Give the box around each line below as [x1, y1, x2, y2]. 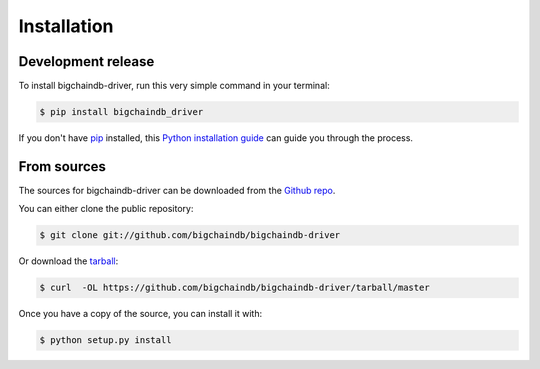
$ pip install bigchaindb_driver [39, 106, 204, 118]
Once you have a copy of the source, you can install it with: [18, 308, 263, 320]
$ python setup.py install [39, 335, 172, 346]
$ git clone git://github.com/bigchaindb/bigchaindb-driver [39, 230, 341, 241]
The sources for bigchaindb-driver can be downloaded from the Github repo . [18, 184, 336, 196]
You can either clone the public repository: [18, 203, 194, 215]
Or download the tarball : [18, 255, 119, 267]
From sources [18, 158, 107, 175]
